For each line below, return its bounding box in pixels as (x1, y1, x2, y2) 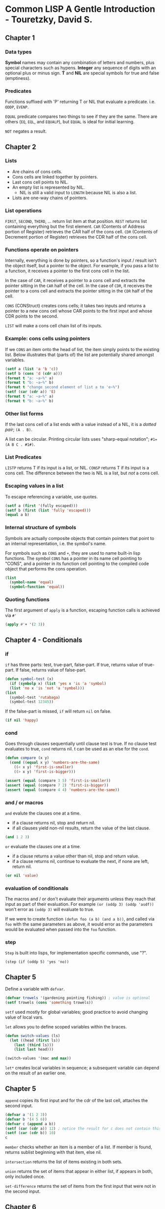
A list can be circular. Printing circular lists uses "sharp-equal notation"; (5, 436, 150, 442)
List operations (5, 207, 42, 214)
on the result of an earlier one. (5, 1070, 66, 1076)
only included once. (5, 1173, 45, 1179)
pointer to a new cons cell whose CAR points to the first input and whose (5, 308, 152, 314)
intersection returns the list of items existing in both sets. (5, 1159, 123, 1165)
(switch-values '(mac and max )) (5, 1056, 71, 1061)
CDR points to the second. (5, 313, 58, 319)
